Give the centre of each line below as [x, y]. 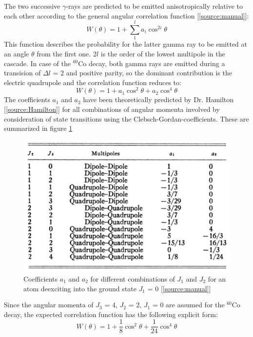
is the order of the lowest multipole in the [163, 53]
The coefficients [27, 99]
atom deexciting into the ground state [80, 288]
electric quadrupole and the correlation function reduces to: [93, 82]
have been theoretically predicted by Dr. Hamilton [158, 99]
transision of [22, 73]
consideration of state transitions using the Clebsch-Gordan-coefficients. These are [126, 118]
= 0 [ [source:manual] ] [179, 288]
